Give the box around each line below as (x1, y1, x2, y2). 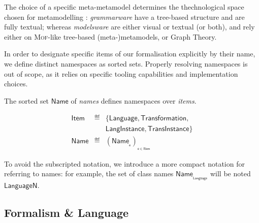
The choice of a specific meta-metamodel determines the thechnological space (4, 2, 244, 12)
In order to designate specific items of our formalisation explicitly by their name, (4, 48, 255, 59)
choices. (4, 78, 28, 89)
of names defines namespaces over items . (71, 95, 197, 106)
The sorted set (4, 95, 49, 106)
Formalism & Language (4, 205, 129, 220)
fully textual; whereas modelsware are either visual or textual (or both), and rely (4, 21, 255, 32)
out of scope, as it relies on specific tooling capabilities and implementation (4, 68, 238, 79)
